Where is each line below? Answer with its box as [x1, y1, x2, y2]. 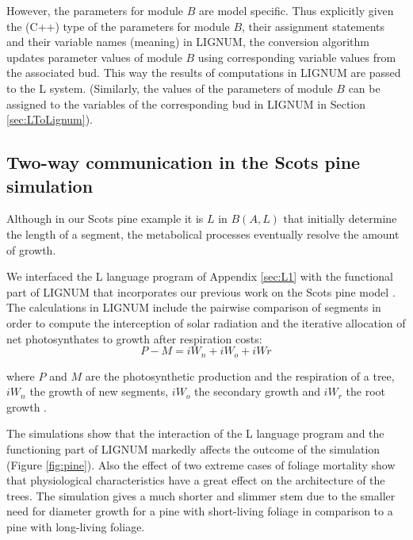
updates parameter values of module [6, 48, 182, 65]
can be [348, 79, 380, 96]
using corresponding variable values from [197, 48, 396, 65]
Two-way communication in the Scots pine [6, 150, 361, 174]
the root [346, 383, 385, 400]
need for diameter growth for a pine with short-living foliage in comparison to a [6, 503, 393, 519]
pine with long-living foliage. [6, 518, 145, 534]
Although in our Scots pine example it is [6, 210, 204, 227]
